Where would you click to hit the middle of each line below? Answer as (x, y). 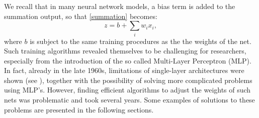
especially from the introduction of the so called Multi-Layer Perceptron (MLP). (128, 60)
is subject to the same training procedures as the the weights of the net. (141, 41)
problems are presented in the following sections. (79, 109)
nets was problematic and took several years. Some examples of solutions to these (129, 100)
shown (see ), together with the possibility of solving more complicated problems (128, 80)
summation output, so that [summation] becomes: (81, 16)
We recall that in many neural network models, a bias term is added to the (120, 6)
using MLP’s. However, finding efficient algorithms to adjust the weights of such (127, 90)
